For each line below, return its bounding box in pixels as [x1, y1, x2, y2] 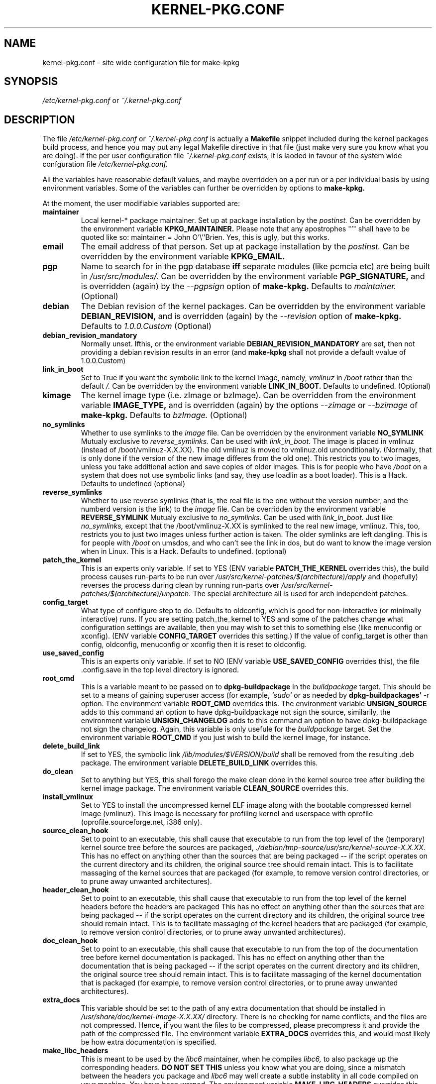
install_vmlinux [42, 792, 93, 801]
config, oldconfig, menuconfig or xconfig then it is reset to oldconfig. [81, 640, 307, 649]
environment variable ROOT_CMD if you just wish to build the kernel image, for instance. [81, 733, 371, 742]
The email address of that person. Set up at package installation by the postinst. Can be [81, 241, 410, 252]
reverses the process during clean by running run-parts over [81, 581, 280, 590]
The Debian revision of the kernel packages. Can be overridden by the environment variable [81, 301, 426, 312]
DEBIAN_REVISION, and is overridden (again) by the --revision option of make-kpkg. [81, 311, 402, 322]
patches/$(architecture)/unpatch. [81, 589, 191, 598]
